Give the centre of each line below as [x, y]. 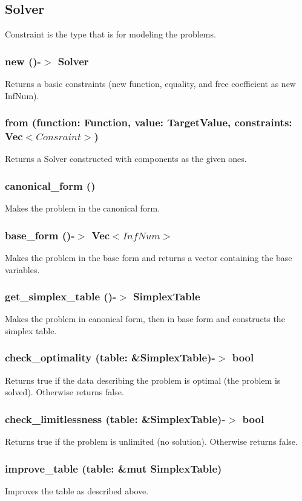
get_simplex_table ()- [61, 296]
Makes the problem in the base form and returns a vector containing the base [149, 257]
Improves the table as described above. [77, 491]
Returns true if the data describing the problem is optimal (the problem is [143, 380]
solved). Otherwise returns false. [64, 392]
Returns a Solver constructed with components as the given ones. [126, 159]
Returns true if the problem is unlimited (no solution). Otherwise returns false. [151, 441]
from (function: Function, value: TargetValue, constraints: [149, 122]
